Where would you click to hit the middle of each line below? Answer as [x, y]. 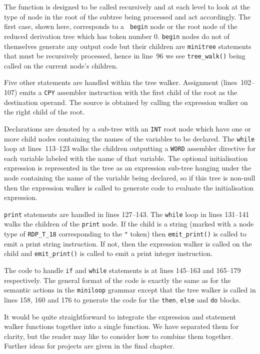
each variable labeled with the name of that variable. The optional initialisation [126, 158]
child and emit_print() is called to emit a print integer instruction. [108, 253]
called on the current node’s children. [61, 65]
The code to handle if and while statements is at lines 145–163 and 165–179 [122, 270]
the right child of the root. [44, 112]
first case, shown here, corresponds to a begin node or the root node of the [121, 26]
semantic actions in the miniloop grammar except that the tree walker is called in [130, 290]
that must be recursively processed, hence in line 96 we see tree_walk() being [125, 56]
